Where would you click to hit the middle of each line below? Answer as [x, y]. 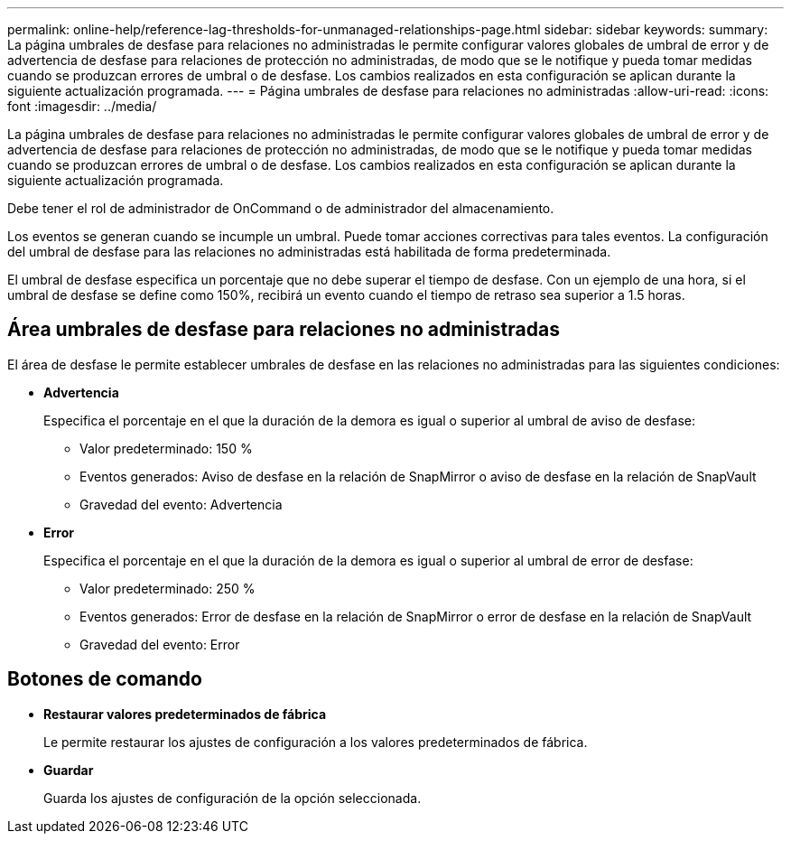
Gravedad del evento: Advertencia [181, 504]
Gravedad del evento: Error [160, 644]
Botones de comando [105, 679]
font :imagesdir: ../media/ [82, 106]
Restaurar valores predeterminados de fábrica [185, 714]
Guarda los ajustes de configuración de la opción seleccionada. [233, 798]
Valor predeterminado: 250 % [168, 588]
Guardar [69, 770]
